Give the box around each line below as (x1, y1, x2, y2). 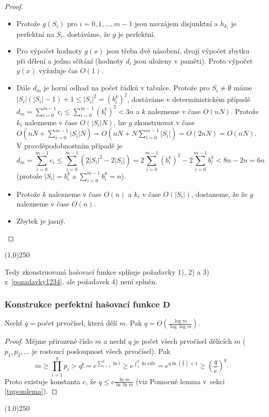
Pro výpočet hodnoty (16, 45, 82, 56)
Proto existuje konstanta (5, 376, 81, 386)
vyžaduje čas (38, 65, 78, 76)
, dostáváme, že (63, 28, 110, 39)
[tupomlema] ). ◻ (5, 386, 58, 396)
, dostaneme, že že (191, 188, 248, 199)
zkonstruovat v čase (134, 117, 195, 127)
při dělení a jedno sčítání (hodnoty (16, 55, 124, 66)
